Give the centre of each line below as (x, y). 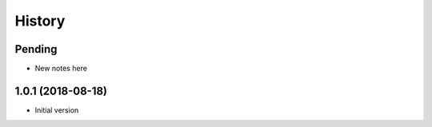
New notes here (61, 69)
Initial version (57, 110)
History (40, 21)
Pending (36, 49)
